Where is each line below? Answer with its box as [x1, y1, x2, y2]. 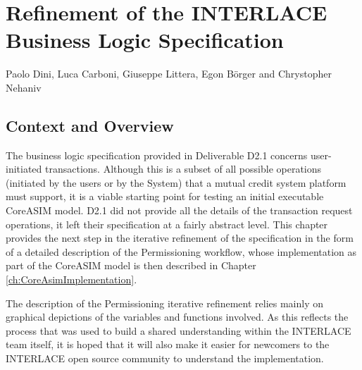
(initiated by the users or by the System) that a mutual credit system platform [6, 175, 347, 190]
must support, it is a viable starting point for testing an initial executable [6, 189, 324, 204]
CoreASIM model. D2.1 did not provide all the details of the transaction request [6, 203, 353, 218]
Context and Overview [6, 114, 174, 136]
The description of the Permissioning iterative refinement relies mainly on [6, 295, 324, 310]
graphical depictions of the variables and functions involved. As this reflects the [6, 309, 349, 324]
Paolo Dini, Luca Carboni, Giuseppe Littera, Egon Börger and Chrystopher [6, 66, 332, 81]
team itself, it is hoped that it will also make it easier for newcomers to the [6, 337, 330, 352]
